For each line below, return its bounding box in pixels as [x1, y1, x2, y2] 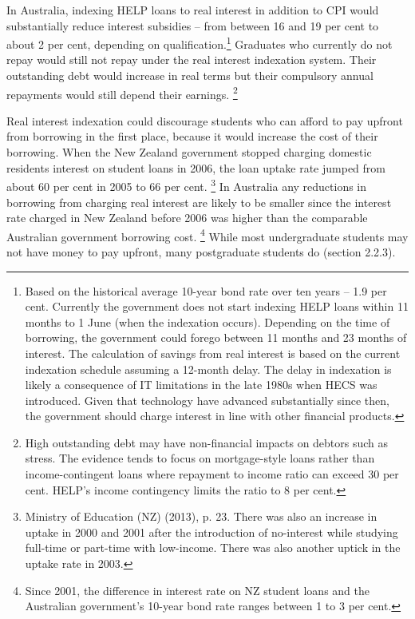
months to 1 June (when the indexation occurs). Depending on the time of [25, 313, 390, 330]
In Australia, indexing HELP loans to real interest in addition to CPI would [6, 2, 379, 18]
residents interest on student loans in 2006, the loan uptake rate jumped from [6, 159, 385, 176]
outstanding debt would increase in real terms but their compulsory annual [6, 67, 373, 84]
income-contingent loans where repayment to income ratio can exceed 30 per [25, 466, 399, 482]
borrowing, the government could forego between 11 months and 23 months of [25, 329, 407, 346]
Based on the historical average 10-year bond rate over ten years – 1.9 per [25, 282, 387, 299]
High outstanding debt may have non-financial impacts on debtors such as [25, 434, 389, 450]
